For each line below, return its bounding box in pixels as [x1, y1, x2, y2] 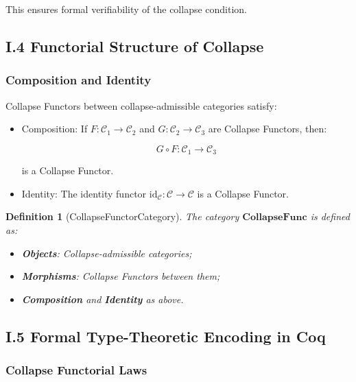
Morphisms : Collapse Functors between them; [21, 269, 220, 283]
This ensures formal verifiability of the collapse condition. [5, 2, 248, 16]
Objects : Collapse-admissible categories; [21, 246, 192, 260]
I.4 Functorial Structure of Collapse [5, 35, 264, 56]
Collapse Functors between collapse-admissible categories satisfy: [5, 98, 277, 112]
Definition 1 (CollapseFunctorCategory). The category [5, 209, 239, 224]
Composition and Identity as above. [21, 291, 184, 306]
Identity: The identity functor [21, 186, 147, 200]
